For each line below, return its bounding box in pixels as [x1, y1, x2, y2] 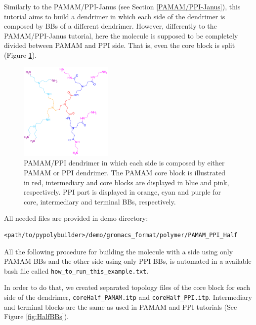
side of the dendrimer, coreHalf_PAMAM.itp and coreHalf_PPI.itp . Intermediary [4, 291, 252, 302]
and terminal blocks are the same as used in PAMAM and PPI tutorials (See [4, 301, 237, 312]
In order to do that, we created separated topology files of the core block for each [4, 282, 251, 292]
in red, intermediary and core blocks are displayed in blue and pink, [24, 177, 229, 187]
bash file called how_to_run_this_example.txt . [4, 265, 149, 276]
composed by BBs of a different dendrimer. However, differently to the [4, 21, 217, 31]
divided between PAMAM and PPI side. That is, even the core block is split [4, 40, 235, 50]
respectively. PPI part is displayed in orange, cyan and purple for [24, 187, 221, 197]
